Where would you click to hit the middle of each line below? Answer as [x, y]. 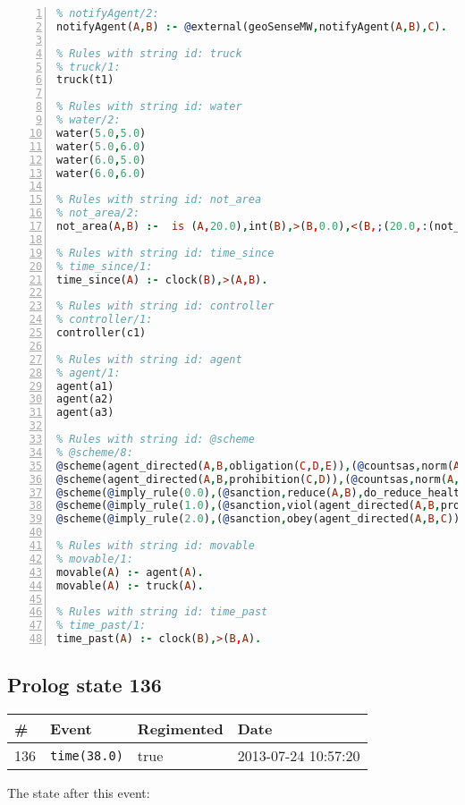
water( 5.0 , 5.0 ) [101, 133]
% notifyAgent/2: [108, 13]
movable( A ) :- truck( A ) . [130, 585]
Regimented [180, 729]
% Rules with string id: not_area [159, 200]
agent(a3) [85, 413]
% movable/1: [95, 559]
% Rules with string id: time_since [165, 253]
